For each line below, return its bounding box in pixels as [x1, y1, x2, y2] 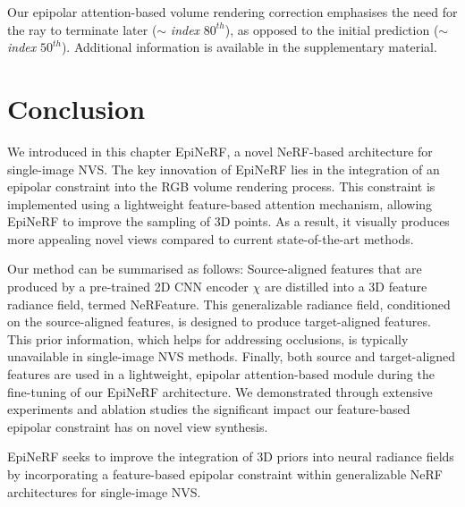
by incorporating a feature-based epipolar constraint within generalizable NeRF [7, 465, 443, 483]
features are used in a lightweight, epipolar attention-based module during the [7, 365, 435, 384]
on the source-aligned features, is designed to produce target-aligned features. [7, 312, 431, 331]
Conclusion [7, 89, 146, 126]
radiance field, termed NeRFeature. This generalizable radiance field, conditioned [7, 294, 451, 313]
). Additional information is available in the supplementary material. [61, 38, 437, 56]
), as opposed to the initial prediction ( [224, 20, 439, 38]
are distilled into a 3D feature [264, 277, 427, 296]
